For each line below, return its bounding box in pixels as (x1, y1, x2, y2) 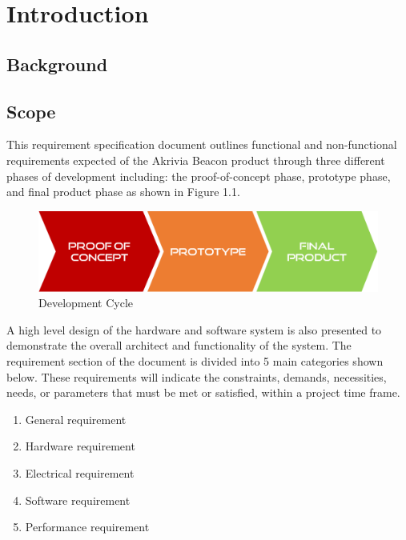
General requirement (25, 410, 127, 427)
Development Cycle (38, 294, 134, 311)
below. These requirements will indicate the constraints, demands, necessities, (6, 368, 387, 385)
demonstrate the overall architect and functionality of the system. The (6, 337, 352, 354)
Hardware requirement (25, 438, 135, 454)
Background (6, 51, 108, 76)
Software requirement (25, 491, 131, 508)
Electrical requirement (25, 465, 135, 482)
